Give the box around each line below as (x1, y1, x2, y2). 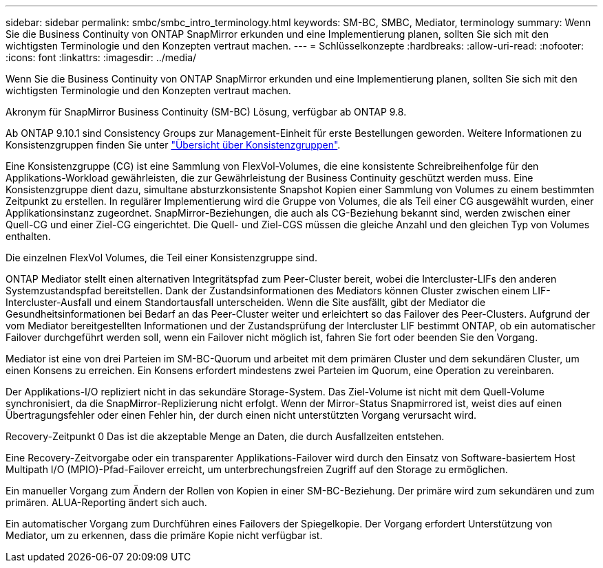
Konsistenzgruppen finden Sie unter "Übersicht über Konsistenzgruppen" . (6, 139, 341, 151)
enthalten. (6, 230, 51, 242)
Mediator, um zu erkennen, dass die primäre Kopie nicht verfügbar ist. (6, 529, 323, 541)
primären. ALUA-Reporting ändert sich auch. (6, 496, 207, 508)
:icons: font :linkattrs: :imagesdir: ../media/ (6, 52, 197, 63)
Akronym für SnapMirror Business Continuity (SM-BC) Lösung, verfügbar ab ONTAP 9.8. (6, 106, 407, 118)
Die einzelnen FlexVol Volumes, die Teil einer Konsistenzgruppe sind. (6, 252, 317, 263)
